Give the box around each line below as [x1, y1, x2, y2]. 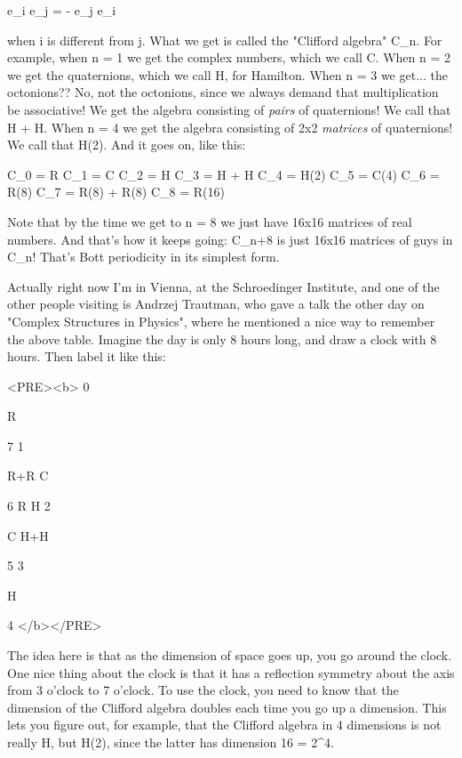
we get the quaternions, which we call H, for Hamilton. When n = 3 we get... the [7, 65, 448, 84]
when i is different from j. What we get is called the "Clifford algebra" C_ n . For [7, 30, 442, 49]
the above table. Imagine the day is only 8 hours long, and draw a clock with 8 [7, 329, 437, 348]
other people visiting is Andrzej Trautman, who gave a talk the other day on [7, 294, 425, 313]
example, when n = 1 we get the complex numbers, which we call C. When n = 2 [7, 48, 450, 67]
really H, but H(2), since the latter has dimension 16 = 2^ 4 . [7, 733, 334, 751]
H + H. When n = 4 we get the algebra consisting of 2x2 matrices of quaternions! [7, 117, 453, 136]
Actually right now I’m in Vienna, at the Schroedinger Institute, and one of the [7, 277, 440, 295]
